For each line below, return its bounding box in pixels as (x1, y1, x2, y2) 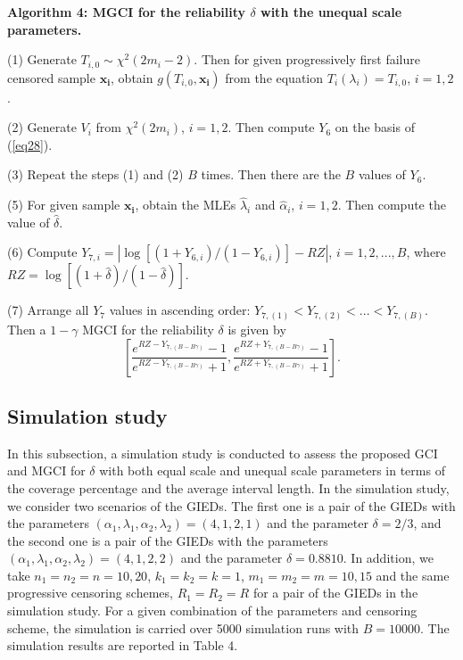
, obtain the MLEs (135, 195, 236, 214)
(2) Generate (7, 118, 77, 136)
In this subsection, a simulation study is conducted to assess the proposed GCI (7, 443, 438, 462)
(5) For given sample (7, 195, 120, 214)
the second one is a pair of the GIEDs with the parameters (7, 531, 328, 549)
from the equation (225, 68, 324, 87)
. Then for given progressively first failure (194, 50, 420, 69)
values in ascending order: (109, 301, 251, 319)
